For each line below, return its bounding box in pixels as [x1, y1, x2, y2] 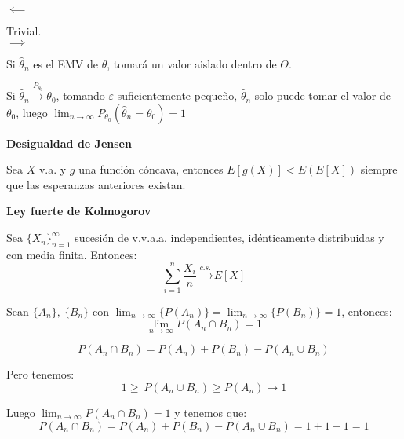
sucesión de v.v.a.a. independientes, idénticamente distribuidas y [75, 229, 384, 246]
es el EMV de [33, 55, 98, 71]
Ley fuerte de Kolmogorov [6, 203, 151, 219]
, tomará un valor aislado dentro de [107, 55, 277, 71]
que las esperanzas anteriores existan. [6, 176, 186, 192]
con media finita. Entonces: [6, 246, 137, 262]
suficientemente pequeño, [117, 87, 238, 104]
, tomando [56, 87, 105, 104]
